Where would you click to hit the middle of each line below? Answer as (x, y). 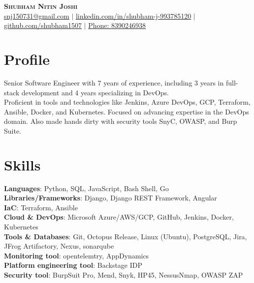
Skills (22, 164)
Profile (27, 59)
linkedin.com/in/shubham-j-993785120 (133, 15)
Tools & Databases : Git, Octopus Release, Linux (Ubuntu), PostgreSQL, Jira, (126, 236)
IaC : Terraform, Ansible (41, 207)
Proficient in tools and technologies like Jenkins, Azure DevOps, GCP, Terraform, (127, 102)
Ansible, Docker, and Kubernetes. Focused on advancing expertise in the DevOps (127, 111)
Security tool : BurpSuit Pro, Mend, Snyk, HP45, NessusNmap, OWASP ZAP (124, 274)
